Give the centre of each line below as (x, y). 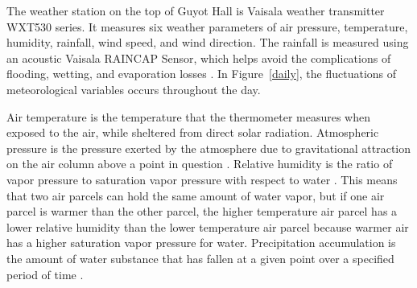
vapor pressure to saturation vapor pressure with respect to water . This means (202, 179)
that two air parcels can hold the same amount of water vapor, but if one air (196, 195)
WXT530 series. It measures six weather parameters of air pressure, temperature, (207, 26)
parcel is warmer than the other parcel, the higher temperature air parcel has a (202, 211)
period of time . (45, 274)
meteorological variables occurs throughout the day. (134, 89)
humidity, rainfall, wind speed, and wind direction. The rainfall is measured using (208, 42)
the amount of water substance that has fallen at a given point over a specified (200, 258)
